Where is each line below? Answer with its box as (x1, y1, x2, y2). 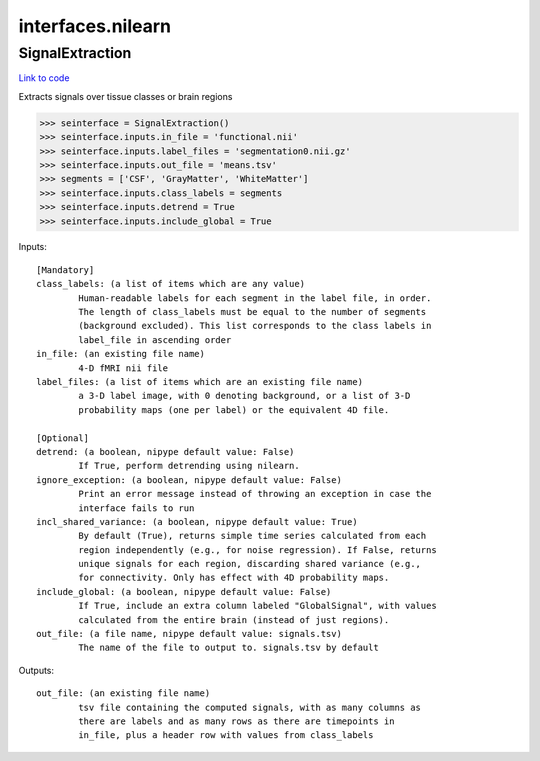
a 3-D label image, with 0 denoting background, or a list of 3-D (78, 390, 411, 402)
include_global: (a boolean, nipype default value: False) (36, 586, 332, 597)
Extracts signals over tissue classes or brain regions (18, 90, 233, 102)
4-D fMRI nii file (78, 362, 169, 374)
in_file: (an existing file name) (36, 348, 205, 360)
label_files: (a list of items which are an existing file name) (36, 376, 364, 387)
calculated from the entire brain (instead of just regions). (78, 614, 390, 625)
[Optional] (36, 432, 90, 444)
